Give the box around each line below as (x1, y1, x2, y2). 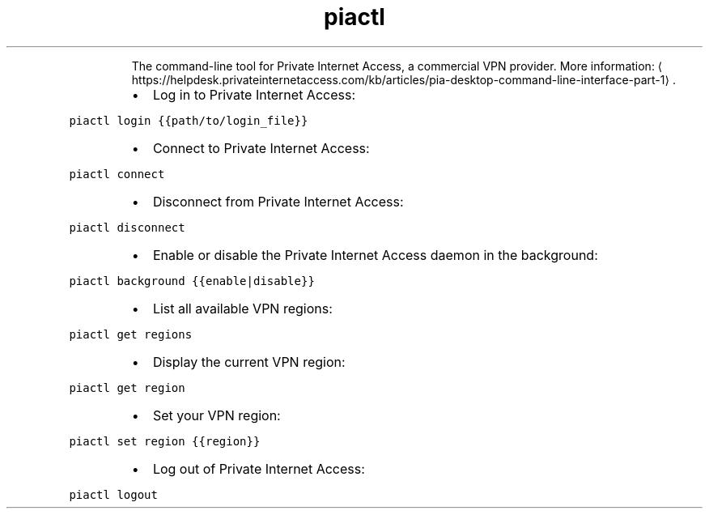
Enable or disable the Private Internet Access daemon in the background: (152, 246, 598, 263)
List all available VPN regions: (152, 300, 333, 317)
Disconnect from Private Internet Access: (152, 193, 404, 210)
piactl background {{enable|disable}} (69, 274, 315, 287)
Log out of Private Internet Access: (152, 460, 365, 477)
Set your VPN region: (152, 406, 281, 423)
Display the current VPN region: (152, 353, 346, 370)
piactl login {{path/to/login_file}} (69, 113, 308, 127)
